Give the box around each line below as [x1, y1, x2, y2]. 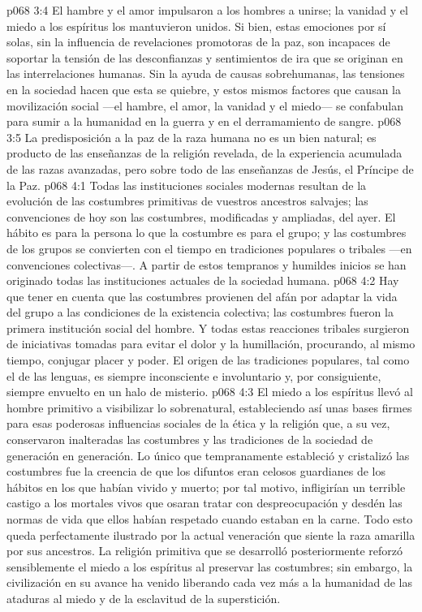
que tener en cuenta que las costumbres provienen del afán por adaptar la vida [6, 287, 398, 304]
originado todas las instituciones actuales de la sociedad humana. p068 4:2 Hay [6, 272, 399, 289]
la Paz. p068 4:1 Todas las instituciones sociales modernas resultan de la [6, 176, 367, 193]
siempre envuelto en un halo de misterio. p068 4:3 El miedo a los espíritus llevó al [6, 383, 413, 400]
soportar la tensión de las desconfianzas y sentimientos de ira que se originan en [6, 49, 403, 66]
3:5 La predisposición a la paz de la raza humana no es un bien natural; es [6, 128, 377, 145]
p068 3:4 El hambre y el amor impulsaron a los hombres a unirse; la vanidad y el [6, 2, 408, 18]
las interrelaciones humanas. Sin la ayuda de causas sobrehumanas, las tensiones [6, 65, 405, 82]
